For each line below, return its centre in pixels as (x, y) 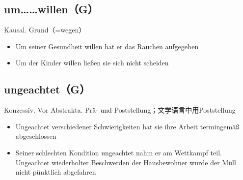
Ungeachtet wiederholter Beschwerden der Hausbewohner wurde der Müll (126, 162)
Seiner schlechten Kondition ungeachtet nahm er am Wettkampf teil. (119, 152)
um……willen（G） (51, 9)
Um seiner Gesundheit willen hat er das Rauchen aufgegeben (107, 46)
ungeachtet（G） (47, 89)
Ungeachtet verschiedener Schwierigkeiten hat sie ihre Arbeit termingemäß (127, 126)
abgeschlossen (36, 136)
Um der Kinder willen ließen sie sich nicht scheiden (92, 63)
